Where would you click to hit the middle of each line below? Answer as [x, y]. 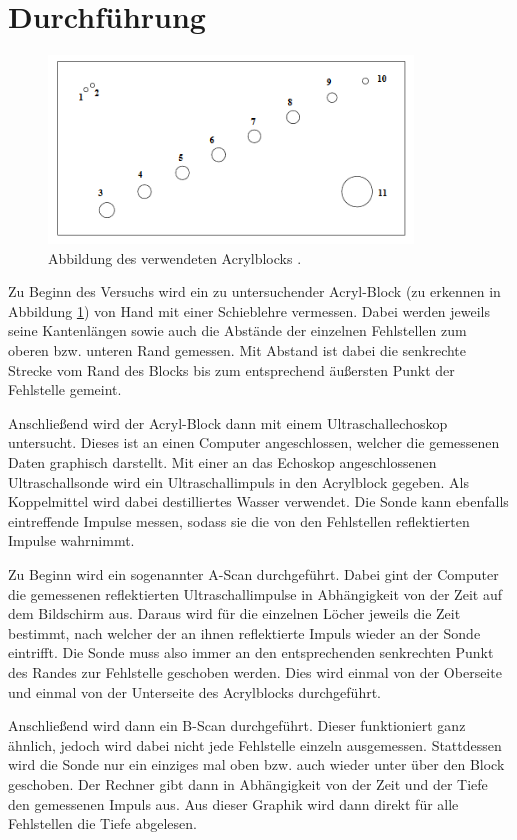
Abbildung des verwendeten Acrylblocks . [175, 257]
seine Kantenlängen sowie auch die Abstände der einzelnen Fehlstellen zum [237, 330]
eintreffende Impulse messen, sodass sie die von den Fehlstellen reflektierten [239, 520]
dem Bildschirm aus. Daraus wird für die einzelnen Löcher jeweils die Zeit [234, 613]
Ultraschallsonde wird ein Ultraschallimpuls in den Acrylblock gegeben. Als [239, 481]
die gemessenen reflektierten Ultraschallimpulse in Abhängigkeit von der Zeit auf [255, 593]
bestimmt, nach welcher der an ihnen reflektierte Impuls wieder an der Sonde [244, 632]
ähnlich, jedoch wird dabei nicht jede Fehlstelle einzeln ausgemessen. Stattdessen [255, 744]
